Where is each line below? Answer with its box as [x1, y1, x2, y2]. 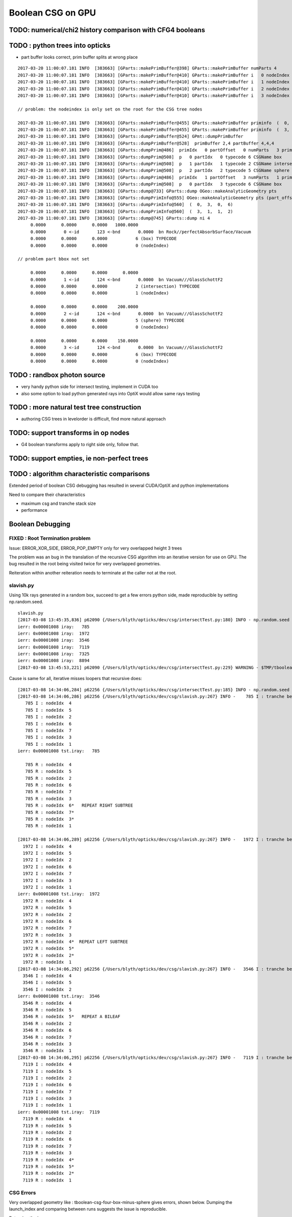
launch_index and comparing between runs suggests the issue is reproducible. [9, 1206, 167, 1212]
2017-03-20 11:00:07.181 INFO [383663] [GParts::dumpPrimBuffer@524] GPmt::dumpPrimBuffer [18, 134, 243, 139]
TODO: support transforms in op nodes [9, 429, 130, 437]
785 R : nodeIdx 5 [25, 769, 72, 774]
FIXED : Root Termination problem [9, 535, 91, 542]
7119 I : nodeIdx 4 [22, 1062, 72, 1067]
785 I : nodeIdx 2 [25, 714, 72, 720]
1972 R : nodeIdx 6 [22, 918, 72, 924]
